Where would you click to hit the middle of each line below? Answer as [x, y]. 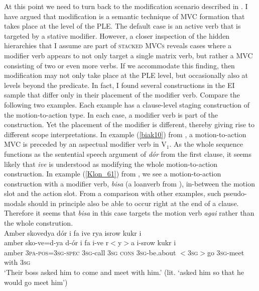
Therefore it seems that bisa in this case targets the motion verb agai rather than [129, 213]
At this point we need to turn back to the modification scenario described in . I [126, 6]
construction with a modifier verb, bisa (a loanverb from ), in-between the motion [129, 183]
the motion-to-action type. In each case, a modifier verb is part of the [111, 114]
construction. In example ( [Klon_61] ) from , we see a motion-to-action [113, 174]
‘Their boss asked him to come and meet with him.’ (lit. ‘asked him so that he [124, 272]
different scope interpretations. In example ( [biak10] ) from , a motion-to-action [125, 134]
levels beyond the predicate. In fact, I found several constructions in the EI [119, 85]
